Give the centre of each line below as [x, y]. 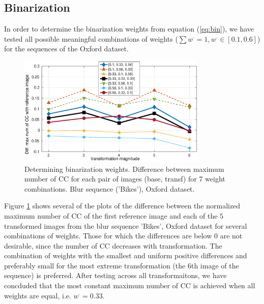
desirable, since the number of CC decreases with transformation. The [113, 245]
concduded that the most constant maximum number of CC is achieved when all [130, 285]
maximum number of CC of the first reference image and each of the [111, 215]
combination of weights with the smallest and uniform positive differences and [126, 255]
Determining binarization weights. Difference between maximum [124, 169]
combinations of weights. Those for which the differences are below [108, 236]
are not [231, 236]
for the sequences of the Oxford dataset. [66, 49]
